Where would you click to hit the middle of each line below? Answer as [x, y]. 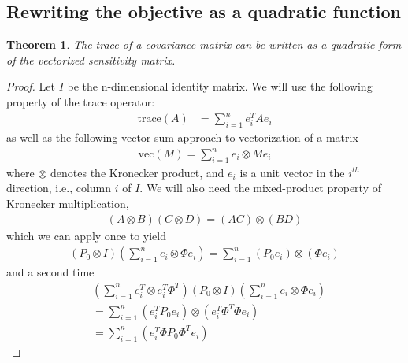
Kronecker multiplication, [68, 204]
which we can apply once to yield [86, 235]
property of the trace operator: [81, 101]
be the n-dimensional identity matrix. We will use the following [220, 86]
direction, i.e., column [59, 188]
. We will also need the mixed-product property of [260, 188]
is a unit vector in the [292, 172]
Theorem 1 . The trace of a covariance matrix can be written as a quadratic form [204, 44]
